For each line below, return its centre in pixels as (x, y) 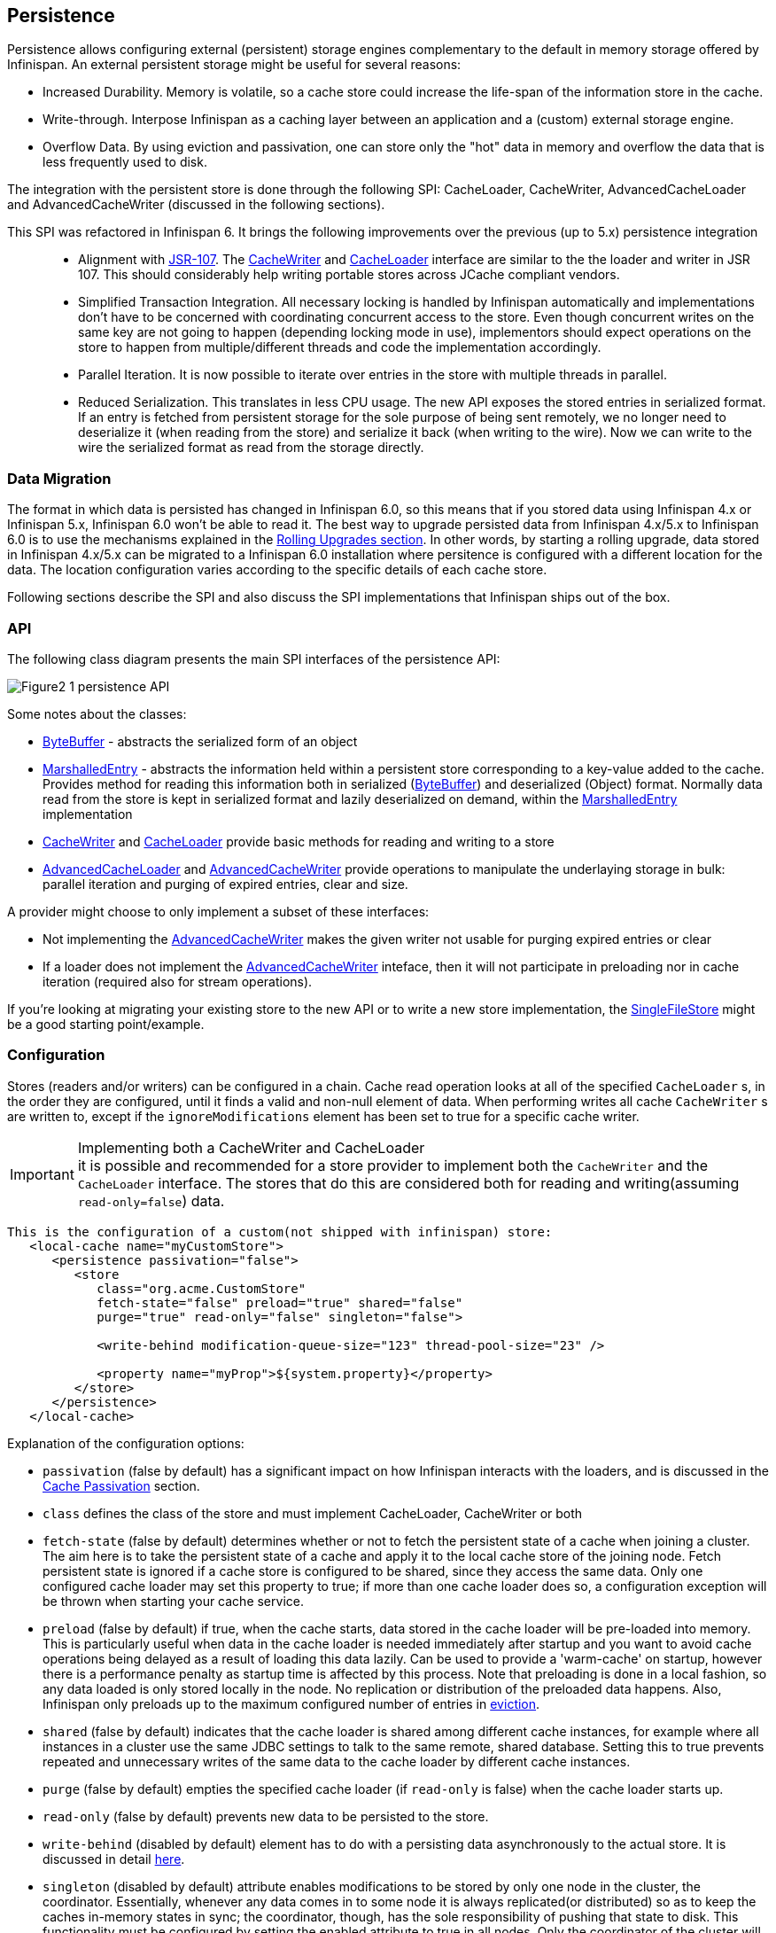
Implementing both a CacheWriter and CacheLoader (251, 1147)
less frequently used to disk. (125, 162)
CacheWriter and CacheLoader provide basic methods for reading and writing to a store (299, 841)
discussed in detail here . (114, 1859)
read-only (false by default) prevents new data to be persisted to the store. (266, 1816)
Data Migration (59, 478)
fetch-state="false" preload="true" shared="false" (280, 1302)
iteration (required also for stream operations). (178, 981)
